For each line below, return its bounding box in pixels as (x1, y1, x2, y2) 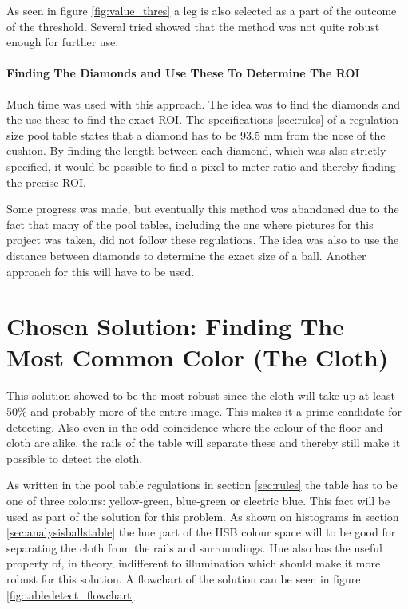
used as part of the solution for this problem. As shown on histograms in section (6, 508, 399, 524)
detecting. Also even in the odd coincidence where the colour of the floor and (6, 418, 383, 435)
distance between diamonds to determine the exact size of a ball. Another (6, 247, 366, 263)
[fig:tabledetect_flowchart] (6, 586, 135, 603)
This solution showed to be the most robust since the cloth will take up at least (6, 387, 396, 404)
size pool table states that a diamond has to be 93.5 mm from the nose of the (6, 126, 386, 143)
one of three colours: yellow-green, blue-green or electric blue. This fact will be (6, 492, 390, 508)
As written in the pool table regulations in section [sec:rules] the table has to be (6, 477, 398, 493)
